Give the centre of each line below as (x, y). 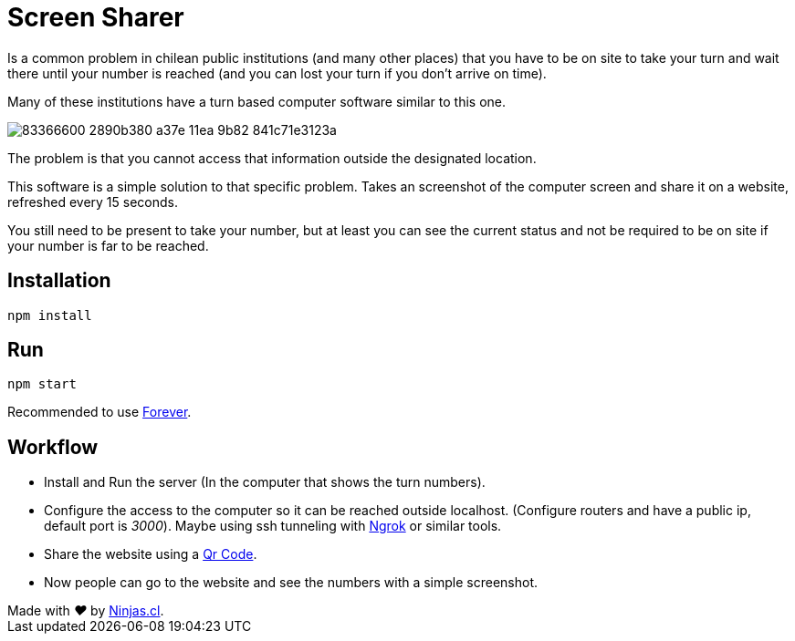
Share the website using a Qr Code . (151, 554)
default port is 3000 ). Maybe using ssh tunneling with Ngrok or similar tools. (273, 526)
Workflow (53, 447)
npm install (50, 315)
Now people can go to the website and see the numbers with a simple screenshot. (291, 583)
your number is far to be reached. (108, 245)
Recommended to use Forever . (99, 412)
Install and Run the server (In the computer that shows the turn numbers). (265, 482)
